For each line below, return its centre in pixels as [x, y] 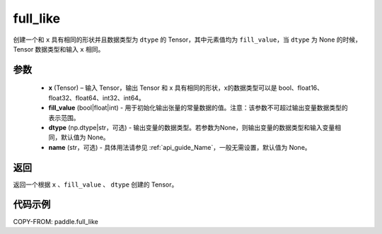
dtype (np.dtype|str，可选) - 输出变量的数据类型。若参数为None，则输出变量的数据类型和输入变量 [192, 127]
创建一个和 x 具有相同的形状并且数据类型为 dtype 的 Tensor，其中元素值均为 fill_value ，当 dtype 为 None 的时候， [187, 40]
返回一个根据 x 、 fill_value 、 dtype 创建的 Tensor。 [95, 185]
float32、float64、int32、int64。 [97, 98]
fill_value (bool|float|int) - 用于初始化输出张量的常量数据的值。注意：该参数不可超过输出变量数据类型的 [198, 108]
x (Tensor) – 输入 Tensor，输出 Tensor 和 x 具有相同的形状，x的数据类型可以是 [163, 88]
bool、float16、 [301, 88]
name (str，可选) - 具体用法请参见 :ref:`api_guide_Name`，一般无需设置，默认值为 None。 [180, 147]
